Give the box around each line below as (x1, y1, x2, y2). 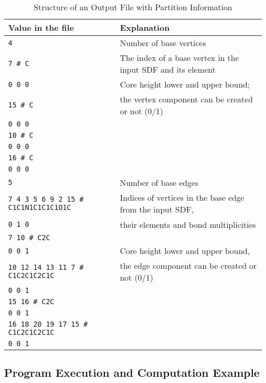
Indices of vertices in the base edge (120, 192, 245, 203)
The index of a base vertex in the (120, 52, 239, 63)
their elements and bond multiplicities (120, 219, 256, 230)
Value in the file (8, 22, 74, 33)
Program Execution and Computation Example (4, 365, 260, 380)
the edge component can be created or (120, 260, 257, 271)
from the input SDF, (120, 203, 194, 215)
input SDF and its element (120, 63, 216, 75)
